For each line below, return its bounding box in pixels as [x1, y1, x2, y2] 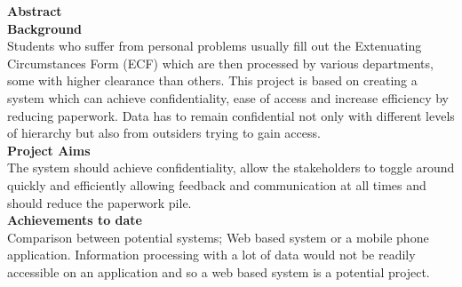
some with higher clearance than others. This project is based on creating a [7, 71, 418, 90]
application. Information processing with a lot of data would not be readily [7, 245, 416, 264]
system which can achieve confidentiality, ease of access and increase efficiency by [7, 88, 450, 107]
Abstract [7, 2, 62, 20]
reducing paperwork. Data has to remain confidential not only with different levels [7, 106, 455, 124]
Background [7, 19, 83, 37]
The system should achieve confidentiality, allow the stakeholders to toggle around [7, 158, 455, 177]
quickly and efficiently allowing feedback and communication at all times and [7, 175, 426, 194]
